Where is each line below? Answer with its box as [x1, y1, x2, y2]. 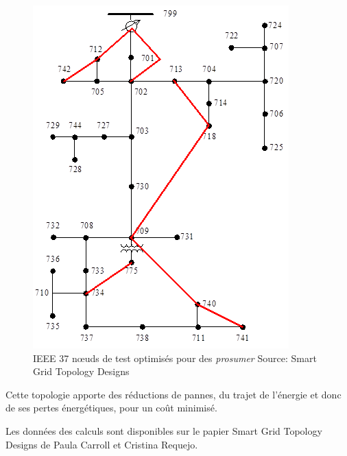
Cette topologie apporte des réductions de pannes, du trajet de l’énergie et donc [5, 387, 342, 401]
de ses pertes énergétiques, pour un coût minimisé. [5, 400, 217, 415]
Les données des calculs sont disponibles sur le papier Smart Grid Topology [5, 423, 322, 437]
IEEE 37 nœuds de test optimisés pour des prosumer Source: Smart [33, 350, 317, 365]
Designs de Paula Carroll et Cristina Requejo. [5, 437, 198, 451]
